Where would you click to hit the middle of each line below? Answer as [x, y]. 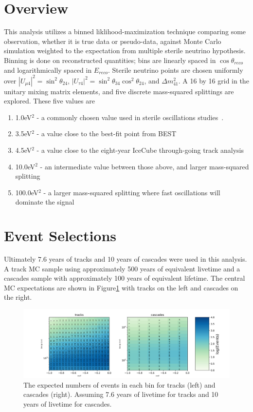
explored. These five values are [49, 101]
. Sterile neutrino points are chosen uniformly [176, 70]
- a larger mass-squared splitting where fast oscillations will [132, 192]
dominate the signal [45, 202]
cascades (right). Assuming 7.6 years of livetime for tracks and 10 [121, 394]
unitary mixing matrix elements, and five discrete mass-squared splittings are [119, 91]
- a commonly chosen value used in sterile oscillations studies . [130, 117]
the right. [18, 297]
